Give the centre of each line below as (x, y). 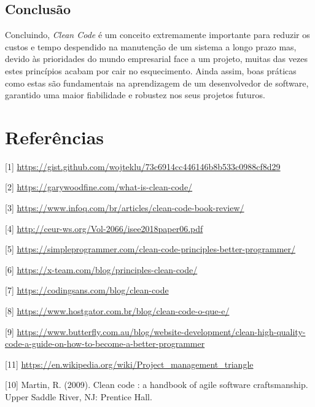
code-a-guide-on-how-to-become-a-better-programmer (105, 343)
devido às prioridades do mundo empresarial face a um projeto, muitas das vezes (156, 59)
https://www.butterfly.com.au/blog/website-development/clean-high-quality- (161, 331)
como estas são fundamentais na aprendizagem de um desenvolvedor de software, (157, 83)
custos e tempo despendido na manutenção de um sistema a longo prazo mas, (151, 46)
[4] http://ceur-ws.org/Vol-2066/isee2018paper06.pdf (104, 228)
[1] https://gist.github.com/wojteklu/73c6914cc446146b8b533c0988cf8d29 (143, 166)
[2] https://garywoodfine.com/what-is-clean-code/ (99, 187)
